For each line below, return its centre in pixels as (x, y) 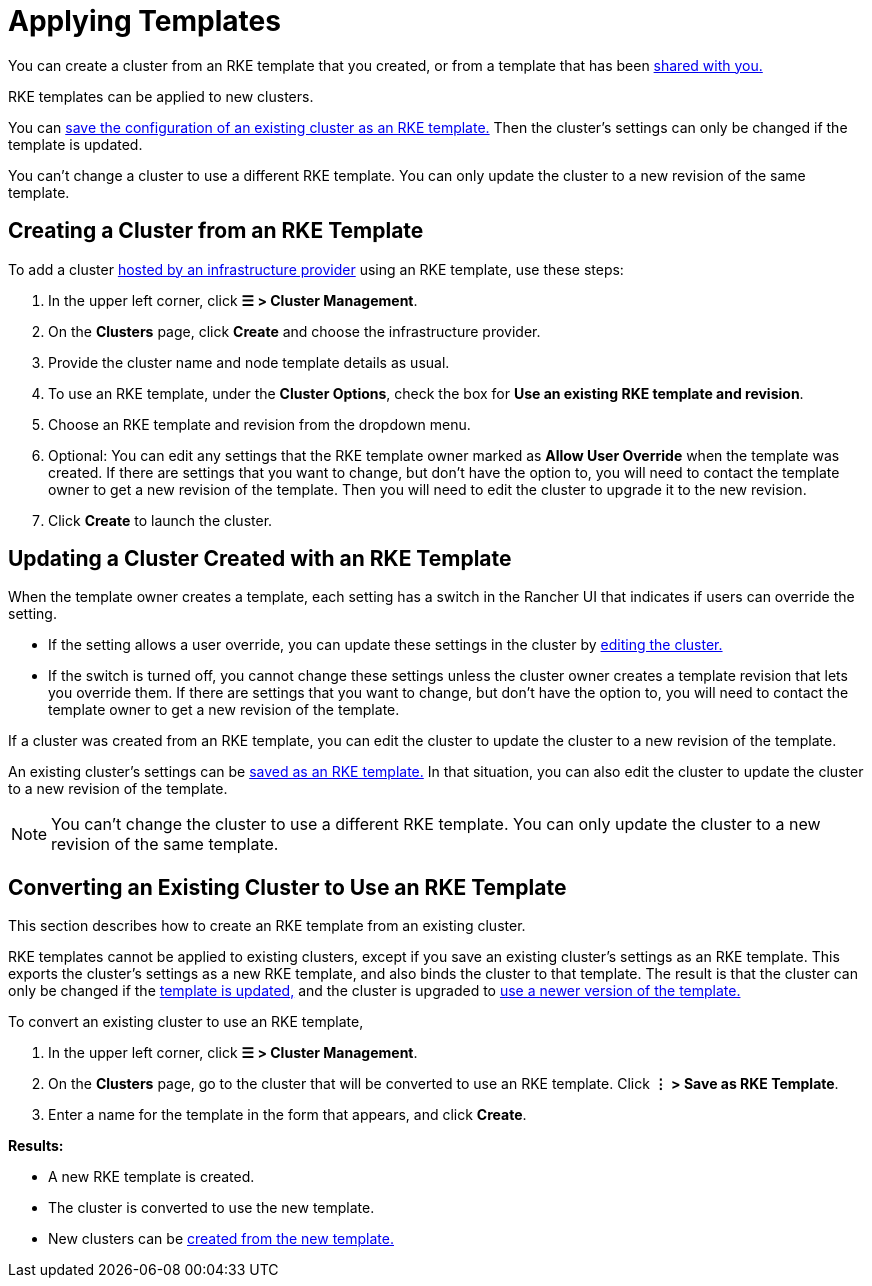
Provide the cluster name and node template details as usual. (249, 362)
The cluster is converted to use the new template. (211, 1208)
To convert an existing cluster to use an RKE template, (186, 1022)
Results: (36, 1146)
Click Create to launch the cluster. (160, 520)
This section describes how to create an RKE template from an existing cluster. (267, 926)
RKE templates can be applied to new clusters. (161, 96)
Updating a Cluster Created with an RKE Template (260, 559)
